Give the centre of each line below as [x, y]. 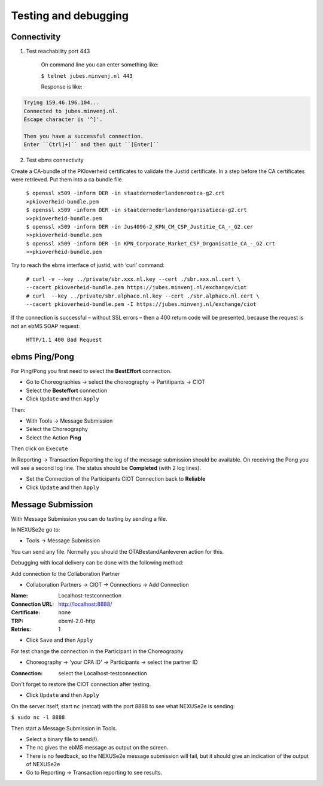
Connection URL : [33, 604]
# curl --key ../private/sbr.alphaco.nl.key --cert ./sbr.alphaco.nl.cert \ [143, 296]
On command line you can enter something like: [100, 65]
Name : [19, 596]
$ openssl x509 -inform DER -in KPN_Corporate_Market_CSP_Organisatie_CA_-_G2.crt [150, 243]
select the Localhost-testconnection [103, 673]
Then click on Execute [39, 448]
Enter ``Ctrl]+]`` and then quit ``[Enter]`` [92, 145]
